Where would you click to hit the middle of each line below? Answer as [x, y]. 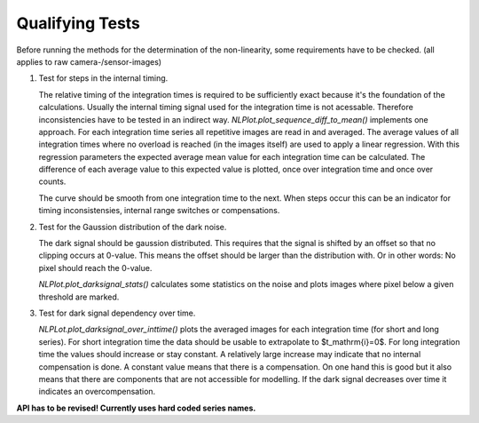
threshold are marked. [79, 297]
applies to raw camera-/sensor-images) [89, 61]
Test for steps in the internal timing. [103, 78]
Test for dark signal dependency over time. [117, 313]
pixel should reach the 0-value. [95, 267]
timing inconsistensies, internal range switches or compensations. [159, 211]
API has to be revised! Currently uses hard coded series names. [136, 408]
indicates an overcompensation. [97, 392]
